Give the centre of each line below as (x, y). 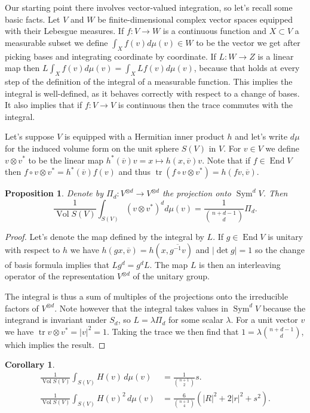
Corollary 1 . (30, 364)
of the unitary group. (171, 276)
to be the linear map (66, 160)
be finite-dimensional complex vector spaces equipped (195, 19)
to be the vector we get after (248, 42)
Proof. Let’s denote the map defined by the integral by (105, 237)
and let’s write (261, 136)
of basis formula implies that (57, 264)
